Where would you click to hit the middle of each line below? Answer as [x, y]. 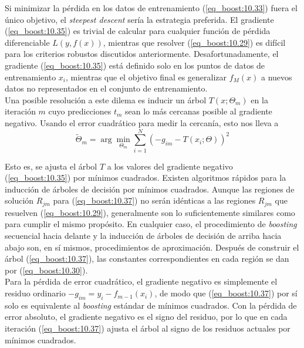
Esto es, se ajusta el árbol [51, 166]
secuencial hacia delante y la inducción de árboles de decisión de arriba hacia [143, 236]
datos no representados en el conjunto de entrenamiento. [106, 88]
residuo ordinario [35, 293]
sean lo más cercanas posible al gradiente [199, 111]
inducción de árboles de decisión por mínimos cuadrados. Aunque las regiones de [150, 189]
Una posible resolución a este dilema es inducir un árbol [106, 99]
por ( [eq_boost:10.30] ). [46, 270]
